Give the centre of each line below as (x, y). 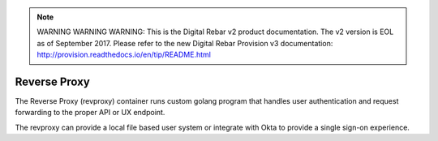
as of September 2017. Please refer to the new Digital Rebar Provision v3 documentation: (185, 43)
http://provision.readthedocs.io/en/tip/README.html (124, 55)
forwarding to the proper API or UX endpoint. (90, 113)
